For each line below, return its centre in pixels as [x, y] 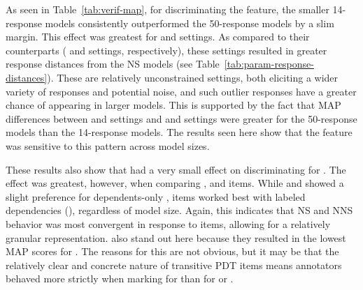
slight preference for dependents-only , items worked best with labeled [156, 196]
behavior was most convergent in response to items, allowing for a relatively [168, 223]
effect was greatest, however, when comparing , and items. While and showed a [175, 183]
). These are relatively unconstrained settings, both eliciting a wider [193, 77]
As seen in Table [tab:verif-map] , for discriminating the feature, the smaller [168, 9]
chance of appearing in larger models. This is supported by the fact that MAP [173, 105]
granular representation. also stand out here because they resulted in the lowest [176, 237]
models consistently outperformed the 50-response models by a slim [190, 23]
